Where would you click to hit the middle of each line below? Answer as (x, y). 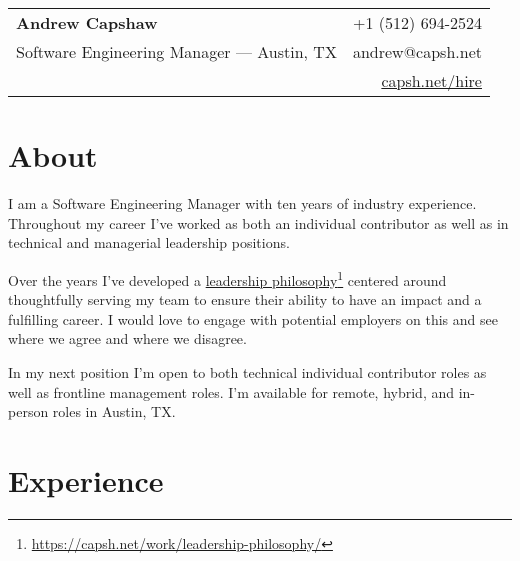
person (28, 411)
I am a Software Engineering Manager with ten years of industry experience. (242, 203)
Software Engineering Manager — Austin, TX (176, 51)
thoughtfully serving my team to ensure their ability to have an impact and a (245, 299)
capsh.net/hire (431, 80)
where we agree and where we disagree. (127, 338)
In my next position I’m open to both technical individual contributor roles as (247, 371)
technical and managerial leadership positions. (149, 242)
